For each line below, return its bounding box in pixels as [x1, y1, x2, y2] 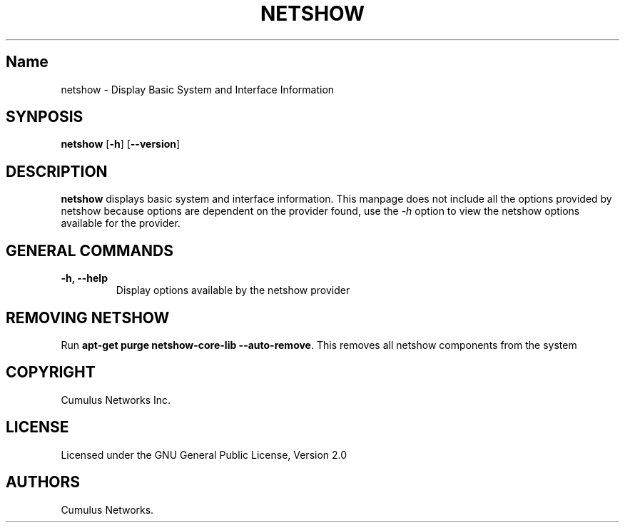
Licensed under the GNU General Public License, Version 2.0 [61, 448, 347, 461]
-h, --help [61, 272, 108, 285]
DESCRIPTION [6, 162, 108, 181]
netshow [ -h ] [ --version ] [61, 138, 181, 151]
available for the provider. [61, 217, 181, 230]
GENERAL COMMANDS [6, 241, 174, 260]
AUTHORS [6, 473, 81, 492]
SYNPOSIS [6, 108, 83, 126]
